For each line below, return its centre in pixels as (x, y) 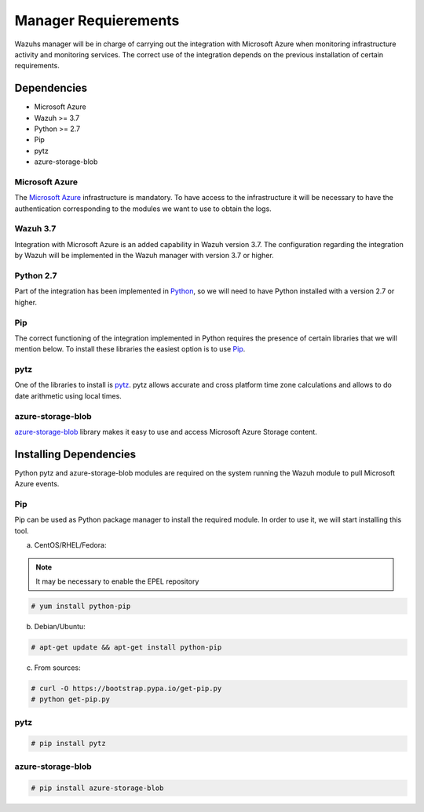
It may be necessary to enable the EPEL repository (117, 581)
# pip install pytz (68, 744)
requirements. (37, 66)
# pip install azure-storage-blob (97, 788)
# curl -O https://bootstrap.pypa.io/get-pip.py (126, 688)
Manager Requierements (97, 20)
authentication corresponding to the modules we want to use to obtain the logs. (143, 209)
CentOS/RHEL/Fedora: (70, 545)
